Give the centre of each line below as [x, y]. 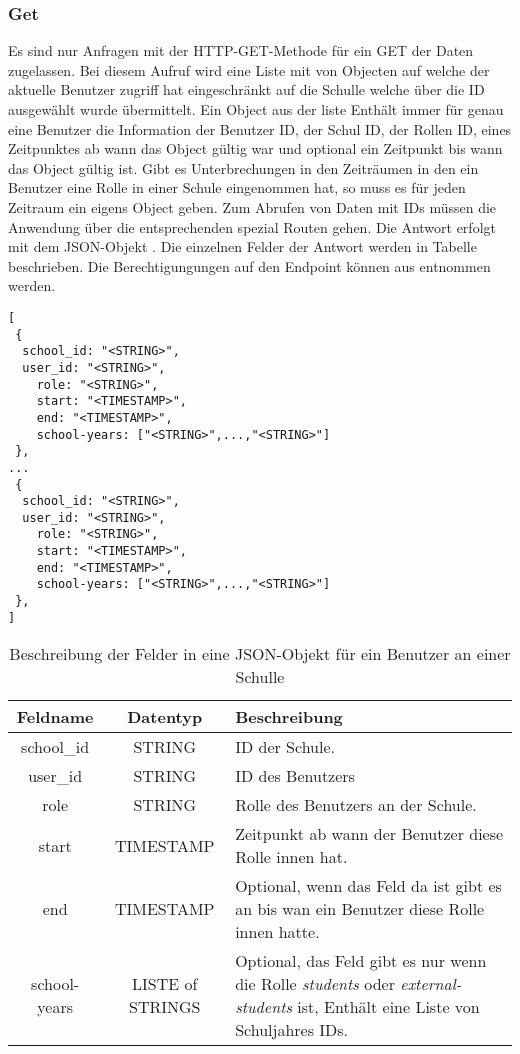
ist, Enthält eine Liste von [388, 1007]
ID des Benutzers [295, 776]
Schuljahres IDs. [292, 1030]
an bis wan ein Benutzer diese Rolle [360, 909]
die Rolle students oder [315, 984]
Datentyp [165, 717]
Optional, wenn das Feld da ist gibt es [368, 886]
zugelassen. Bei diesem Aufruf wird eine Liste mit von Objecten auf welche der [249, 69]
